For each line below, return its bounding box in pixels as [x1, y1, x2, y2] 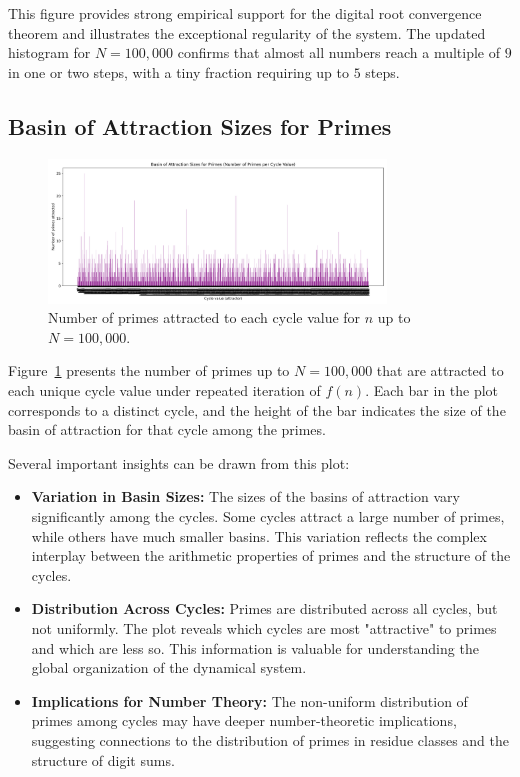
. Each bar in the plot [365, 380, 499, 401]
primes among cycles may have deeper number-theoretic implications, [31, 710, 457, 731]
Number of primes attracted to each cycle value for [48, 307, 361, 328]
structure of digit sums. [31, 749, 175, 770]
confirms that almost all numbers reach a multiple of [177, 42, 501, 63]
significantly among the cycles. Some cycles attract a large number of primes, [31, 506, 505, 526]
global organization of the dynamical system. [31, 657, 307, 678]
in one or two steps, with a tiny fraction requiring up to [8, 61, 349, 82]
